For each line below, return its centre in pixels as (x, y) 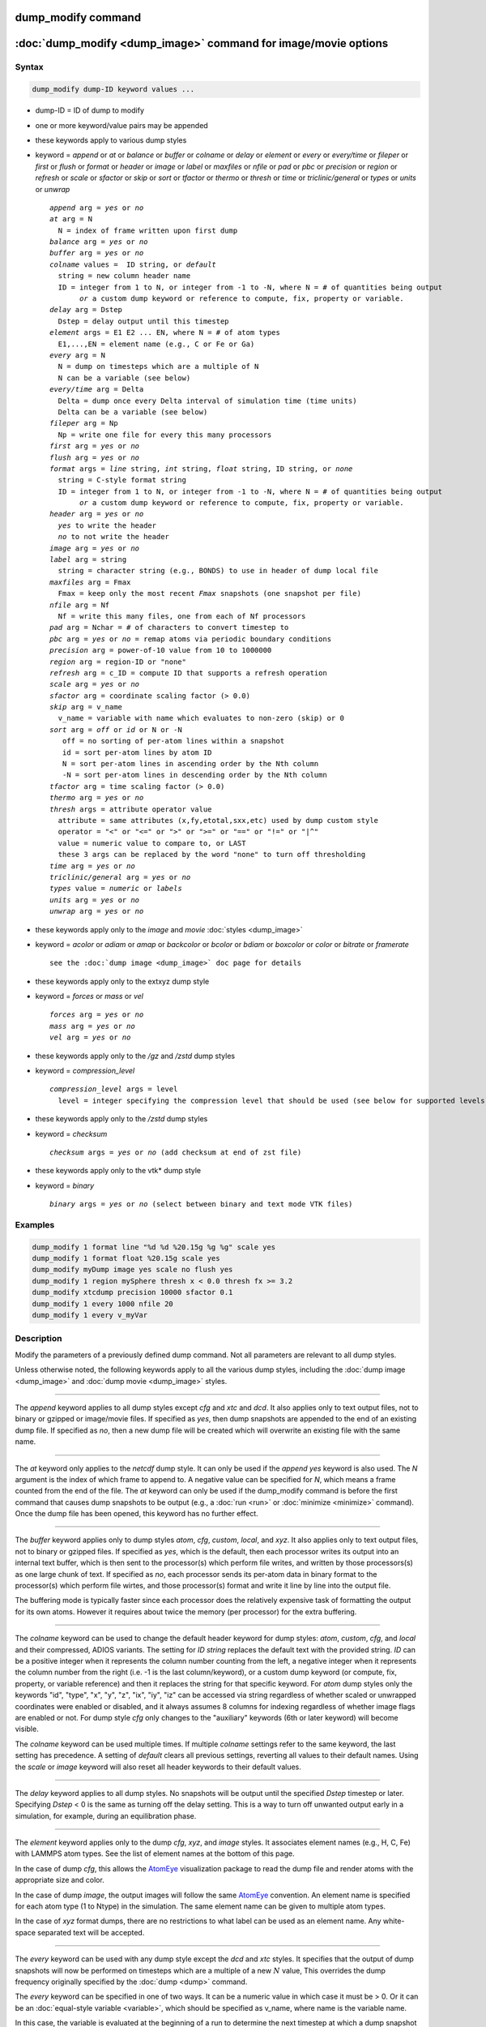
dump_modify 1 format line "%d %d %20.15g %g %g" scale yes (154, 1247)
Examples (35, 1224)
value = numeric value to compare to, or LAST (152, 843)
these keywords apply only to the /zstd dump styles (122, 1119)
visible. (27, 1729)
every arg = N (77, 355)
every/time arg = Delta (97, 390)
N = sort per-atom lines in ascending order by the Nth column (190, 764)
